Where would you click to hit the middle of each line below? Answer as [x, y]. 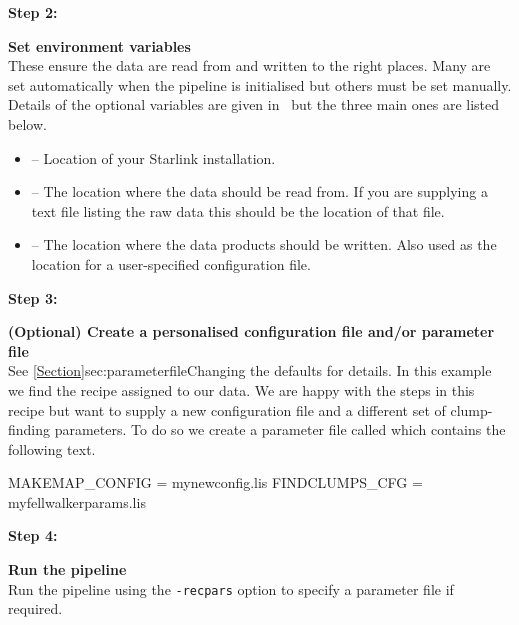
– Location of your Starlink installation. [153, 157]
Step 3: [33, 297]
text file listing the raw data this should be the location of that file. [238, 210]
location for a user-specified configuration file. [171, 263]
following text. [52, 448]
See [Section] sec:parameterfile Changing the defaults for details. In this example [250, 370]
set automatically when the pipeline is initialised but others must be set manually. [260, 84]
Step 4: [33, 535]
